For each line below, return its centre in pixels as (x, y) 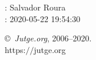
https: (15, 49)
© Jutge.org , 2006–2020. (48, 38)
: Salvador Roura (35, 7)
